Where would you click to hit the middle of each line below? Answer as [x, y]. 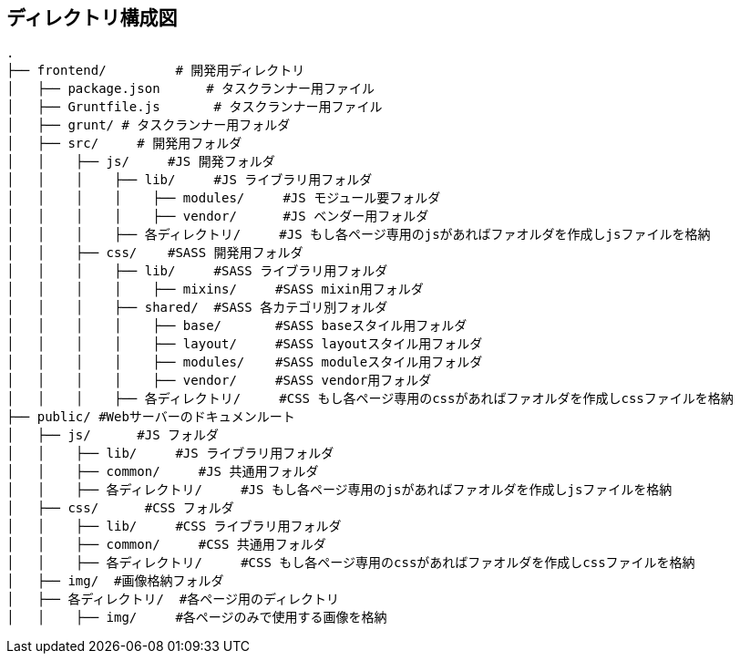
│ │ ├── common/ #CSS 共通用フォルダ [166, 545]
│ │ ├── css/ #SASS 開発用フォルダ [155, 253]
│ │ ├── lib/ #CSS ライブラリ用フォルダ [174, 527]
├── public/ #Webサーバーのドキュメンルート [151, 417]
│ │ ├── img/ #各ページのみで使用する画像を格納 [197, 618]
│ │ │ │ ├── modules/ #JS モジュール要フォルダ [224, 198]
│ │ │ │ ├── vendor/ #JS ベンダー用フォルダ [218, 217]
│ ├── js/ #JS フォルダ [113, 435]
